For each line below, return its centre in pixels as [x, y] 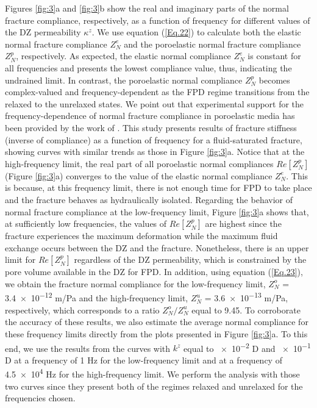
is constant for [274, 56]
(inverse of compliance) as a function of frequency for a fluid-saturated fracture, [154, 139]
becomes [274, 80]
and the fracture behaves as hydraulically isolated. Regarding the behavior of [149, 199]
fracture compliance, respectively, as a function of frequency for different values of [158, 20]
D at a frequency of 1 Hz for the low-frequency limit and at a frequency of [144, 360]
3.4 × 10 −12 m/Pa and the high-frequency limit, [97, 297]
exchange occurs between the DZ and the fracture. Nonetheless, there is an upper [157, 247]
